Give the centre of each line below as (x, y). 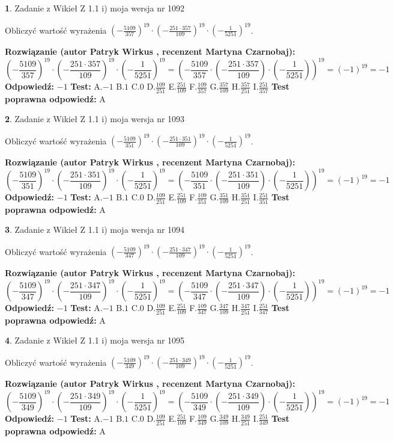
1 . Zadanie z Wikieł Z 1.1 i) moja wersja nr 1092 (95, 8)
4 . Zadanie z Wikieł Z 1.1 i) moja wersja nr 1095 (95, 340)
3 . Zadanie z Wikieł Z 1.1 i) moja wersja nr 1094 (95, 230)
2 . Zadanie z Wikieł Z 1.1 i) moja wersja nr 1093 (95, 119)
